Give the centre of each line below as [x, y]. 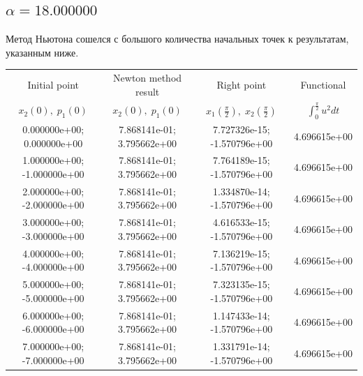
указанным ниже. [42, 52]
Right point [242, 84]
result [147, 91]
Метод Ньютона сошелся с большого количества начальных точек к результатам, [177, 39]
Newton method [148, 78]
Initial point [53, 84]
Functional [323, 84]
